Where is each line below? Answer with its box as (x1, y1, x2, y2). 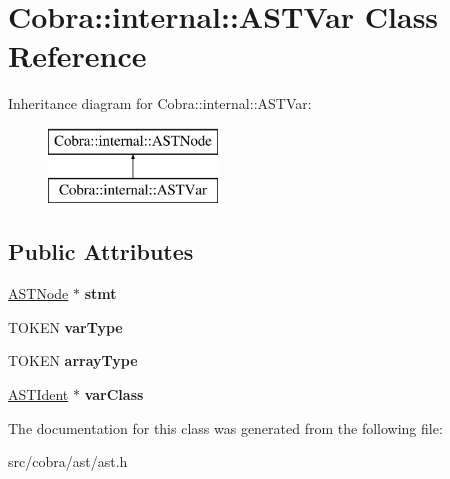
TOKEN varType (8, 316, 123, 337)
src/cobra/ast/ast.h (8, 451, 128, 472)
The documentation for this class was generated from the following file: (8, 417, 443, 438)
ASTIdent (8, 384, 69, 405)
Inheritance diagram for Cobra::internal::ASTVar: (8, 93, 312, 114)
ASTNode (8, 283, 69, 304)
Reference (8, 35, 147, 76)
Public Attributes (8, 236, 194, 267)
